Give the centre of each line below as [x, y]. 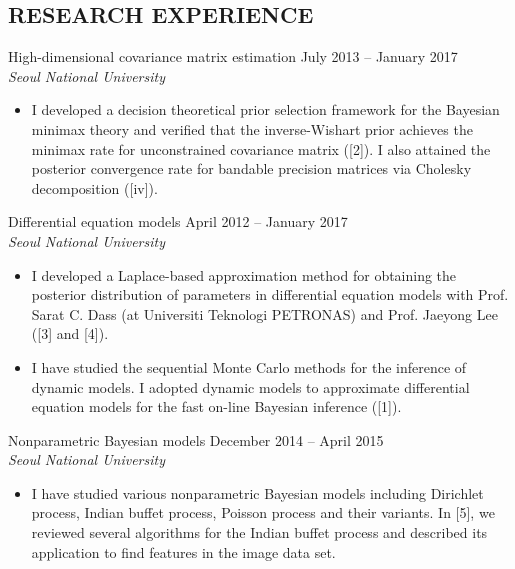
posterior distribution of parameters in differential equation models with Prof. [270, 294]
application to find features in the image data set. [183, 551]
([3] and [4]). [70, 333]
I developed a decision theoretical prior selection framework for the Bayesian [265, 109]
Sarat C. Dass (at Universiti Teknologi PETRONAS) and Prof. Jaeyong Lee [264, 313]
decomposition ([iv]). [94, 187]
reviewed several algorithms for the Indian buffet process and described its [259, 532]
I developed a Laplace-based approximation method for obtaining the [244, 274]
